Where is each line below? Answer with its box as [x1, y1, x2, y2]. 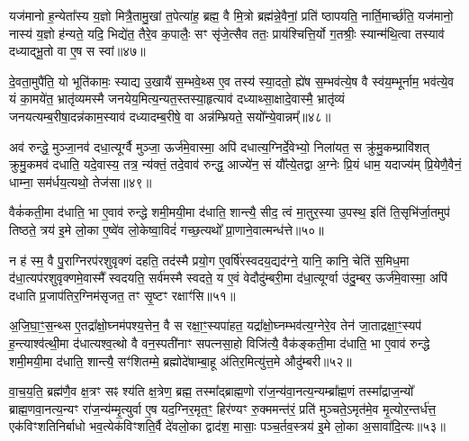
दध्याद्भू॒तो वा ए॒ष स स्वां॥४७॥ [9, 41, 146, 60]
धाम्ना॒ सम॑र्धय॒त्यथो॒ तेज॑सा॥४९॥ [9, 172, 152, 191]
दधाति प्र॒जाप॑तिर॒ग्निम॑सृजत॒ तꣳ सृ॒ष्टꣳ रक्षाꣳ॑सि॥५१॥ [9, 285, 236, 304]
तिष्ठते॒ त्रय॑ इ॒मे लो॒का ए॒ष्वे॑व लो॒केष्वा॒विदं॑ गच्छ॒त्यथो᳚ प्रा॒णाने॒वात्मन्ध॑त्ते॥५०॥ [9, 220, 324, 238]
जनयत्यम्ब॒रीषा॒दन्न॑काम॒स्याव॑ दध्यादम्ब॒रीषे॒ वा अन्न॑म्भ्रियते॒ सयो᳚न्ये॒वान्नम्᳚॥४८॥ [9, 106, 331, 125]
